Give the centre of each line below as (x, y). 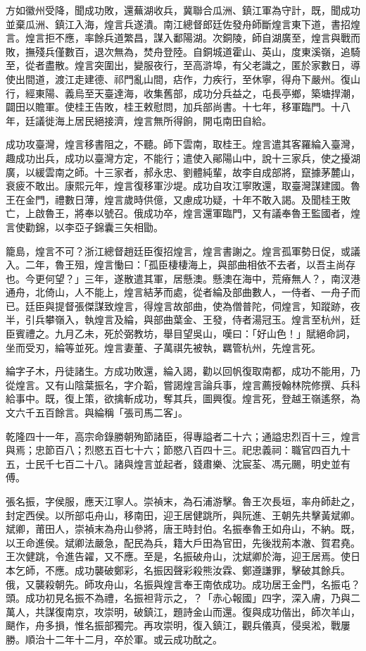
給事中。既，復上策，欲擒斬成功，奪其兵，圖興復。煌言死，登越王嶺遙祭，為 (183, 398)
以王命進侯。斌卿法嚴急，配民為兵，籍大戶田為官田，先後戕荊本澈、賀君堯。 (183, 542)
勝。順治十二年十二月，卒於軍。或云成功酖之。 (114, 639)
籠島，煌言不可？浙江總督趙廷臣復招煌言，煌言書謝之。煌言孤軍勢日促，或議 (183, 250)
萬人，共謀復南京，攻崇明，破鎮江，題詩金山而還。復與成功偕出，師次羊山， (183, 611)
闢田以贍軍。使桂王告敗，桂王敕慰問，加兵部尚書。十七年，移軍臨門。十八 (178, 107)
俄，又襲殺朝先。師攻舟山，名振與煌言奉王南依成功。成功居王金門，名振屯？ (183, 584)
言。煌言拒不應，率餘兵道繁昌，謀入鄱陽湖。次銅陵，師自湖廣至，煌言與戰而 (183, 38)
